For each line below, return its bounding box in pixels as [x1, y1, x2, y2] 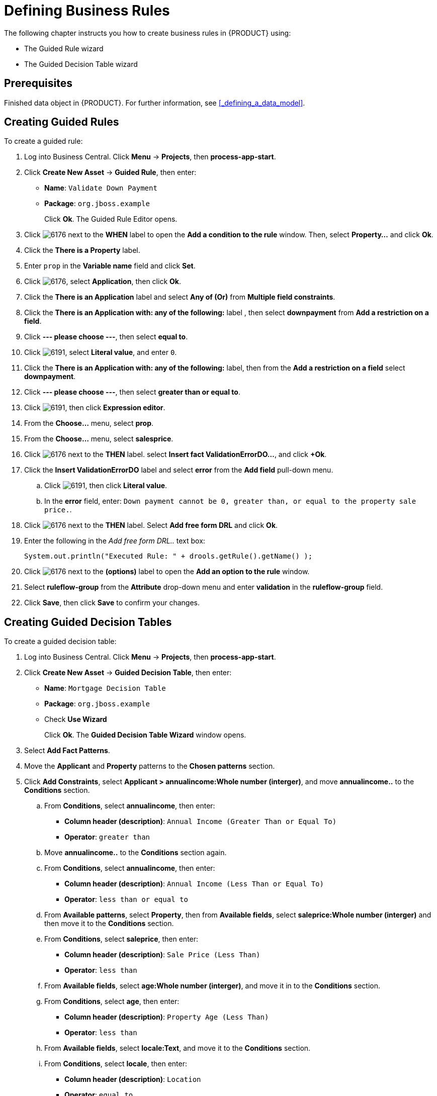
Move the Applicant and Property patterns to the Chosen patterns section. [24, 762, 275, 771]
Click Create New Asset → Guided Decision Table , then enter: [24, 668, 232, 677]
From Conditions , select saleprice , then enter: [44, 935, 199, 944]
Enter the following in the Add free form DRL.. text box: [24, 536, 205, 545]
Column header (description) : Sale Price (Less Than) [64, 950, 260, 959]
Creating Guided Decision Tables [4, 615, 172, 628]
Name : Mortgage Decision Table [44, 684, 166, 693]
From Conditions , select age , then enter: [44, 997, 180, 1006]
